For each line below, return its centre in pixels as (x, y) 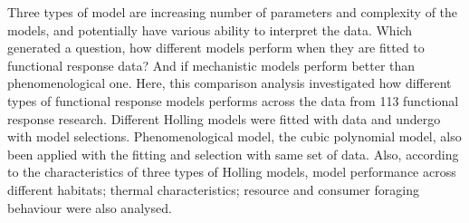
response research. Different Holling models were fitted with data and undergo (224, 118)
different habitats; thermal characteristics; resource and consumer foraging (213, 189)
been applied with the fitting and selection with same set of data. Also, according (233, 154)
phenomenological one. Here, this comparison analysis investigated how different (230, 83)
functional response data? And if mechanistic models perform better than (211, 65)
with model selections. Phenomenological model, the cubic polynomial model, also (234, 136)
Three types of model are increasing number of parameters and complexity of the (233, 12)
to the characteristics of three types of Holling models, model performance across (232, 172)
